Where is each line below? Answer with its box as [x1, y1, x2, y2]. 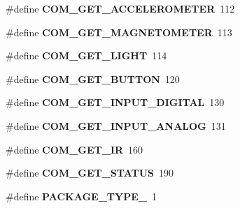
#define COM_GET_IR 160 [6, 142, 143, 156]
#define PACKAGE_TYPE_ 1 [6, 188, 157, 203]
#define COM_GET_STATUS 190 [6, 165, 174, 180]
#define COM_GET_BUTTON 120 [6, 71, 180, 86]
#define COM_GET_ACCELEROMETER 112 [6, 1, 235, 15]
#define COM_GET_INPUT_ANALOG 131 [6, 118, 226, 133]
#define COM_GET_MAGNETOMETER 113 [6, 24, 232, 39]
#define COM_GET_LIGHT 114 [6, 48, 167, 63]
